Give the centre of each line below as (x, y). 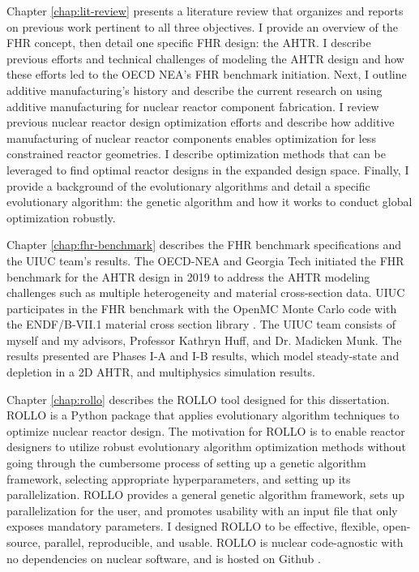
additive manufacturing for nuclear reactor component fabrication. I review (193, 106)
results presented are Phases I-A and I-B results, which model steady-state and (203, 356)
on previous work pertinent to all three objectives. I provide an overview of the (202, 26)
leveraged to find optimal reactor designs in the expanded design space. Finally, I (208, 169)
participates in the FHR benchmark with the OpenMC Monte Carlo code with (202, 308)
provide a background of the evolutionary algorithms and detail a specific (188, 185)
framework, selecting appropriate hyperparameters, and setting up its (179, 478)
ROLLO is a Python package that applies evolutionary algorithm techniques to (203, 415)
